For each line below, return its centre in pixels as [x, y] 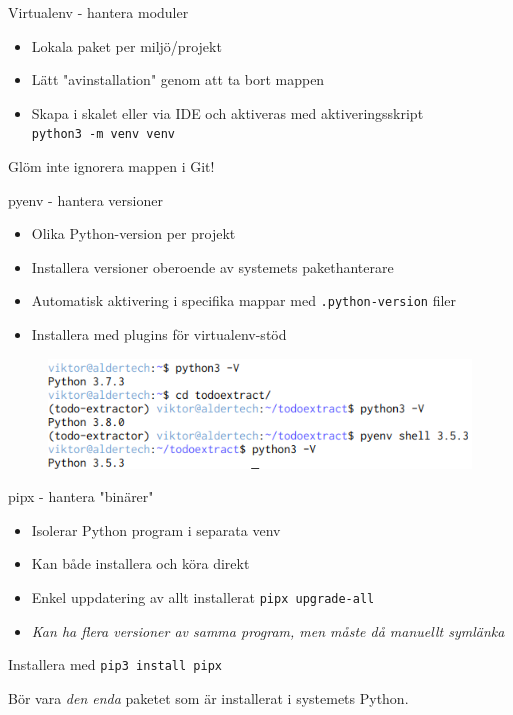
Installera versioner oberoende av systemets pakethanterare [212, 266]
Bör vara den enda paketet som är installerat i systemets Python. [208, 697]
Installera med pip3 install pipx [115, 664]
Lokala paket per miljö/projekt [126, 45]
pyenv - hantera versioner [85, 199]
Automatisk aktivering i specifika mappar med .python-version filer [244, 300]
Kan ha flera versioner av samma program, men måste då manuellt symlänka [268, 630]
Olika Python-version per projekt [133, 233]
